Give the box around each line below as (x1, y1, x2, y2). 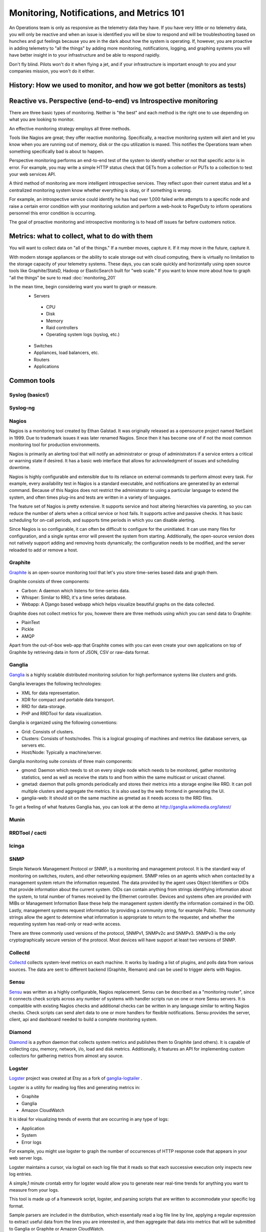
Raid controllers (46, 325, 78, 331)
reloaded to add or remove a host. (9, 547, 78, 553)
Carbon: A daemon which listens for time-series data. (21, 587, 130, 593)
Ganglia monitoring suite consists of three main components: (9, 758, 133, 764)
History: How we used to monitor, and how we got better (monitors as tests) (9, 81, 246, 89)
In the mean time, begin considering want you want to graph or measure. (9, 284, 157, 290)
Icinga (9, 843, 25, 850)
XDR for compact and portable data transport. (21, 696, 115, 702)
